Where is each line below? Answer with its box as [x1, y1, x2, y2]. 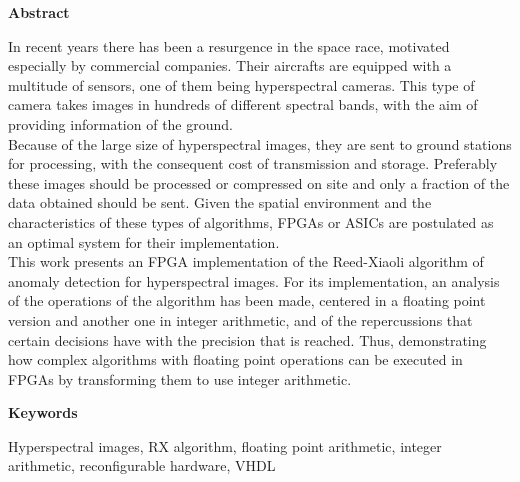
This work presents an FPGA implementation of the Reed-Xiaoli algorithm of [8, 251, 484, 272]
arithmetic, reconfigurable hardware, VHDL [8, 455, 276, 476]
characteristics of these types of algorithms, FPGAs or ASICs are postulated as [8, 211, 494, 232]
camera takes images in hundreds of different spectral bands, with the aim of [8, 94, 478, 115]
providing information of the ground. [8, 113, 233, 134]
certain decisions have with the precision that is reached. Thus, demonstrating [8, 329, 487, 350]
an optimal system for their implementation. [8, 231, 280, 252]
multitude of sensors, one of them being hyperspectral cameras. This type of [8, 74, 475, 95]
